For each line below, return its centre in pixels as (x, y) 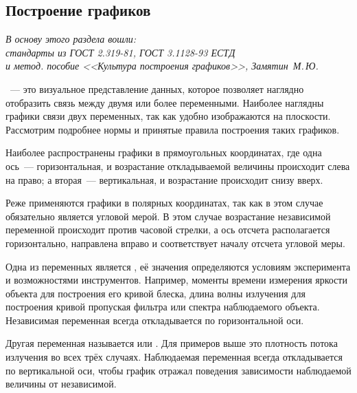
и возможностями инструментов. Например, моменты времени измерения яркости (176, 280)
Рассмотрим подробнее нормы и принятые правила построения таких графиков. (173, 129)
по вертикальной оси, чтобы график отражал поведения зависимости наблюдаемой (178, 370)
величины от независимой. (61, 384)
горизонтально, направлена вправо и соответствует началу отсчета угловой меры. (175, 243)
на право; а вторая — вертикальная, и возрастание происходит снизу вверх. (164, 179)
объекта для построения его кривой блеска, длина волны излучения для (156, 293)
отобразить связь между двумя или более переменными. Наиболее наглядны (165, 102)
